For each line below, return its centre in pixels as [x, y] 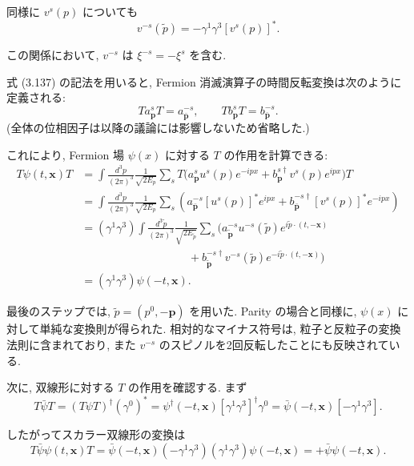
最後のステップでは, [58, 311]
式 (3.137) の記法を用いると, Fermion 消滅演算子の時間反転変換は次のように [204, 81]
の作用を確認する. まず [188, 387]
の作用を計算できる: [276, 154]
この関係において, [53, 55]
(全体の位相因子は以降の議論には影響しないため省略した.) [158, 128]
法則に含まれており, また [71, 345]
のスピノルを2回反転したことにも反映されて [274, 345]
